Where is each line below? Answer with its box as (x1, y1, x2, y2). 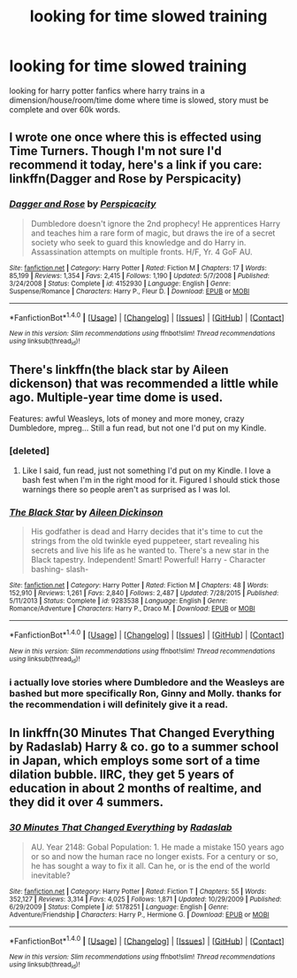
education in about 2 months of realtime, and (9, 781, 263, 796)
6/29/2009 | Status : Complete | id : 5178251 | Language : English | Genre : (9, 902, 229, 912)
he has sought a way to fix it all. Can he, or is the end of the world (30, 860, 270, 871)
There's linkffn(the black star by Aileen (9, 362, 229, 377)
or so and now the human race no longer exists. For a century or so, (30, 850, 278, 861)
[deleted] (9, 445, 50, 457)
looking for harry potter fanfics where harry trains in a (9, 85, 205, 96)
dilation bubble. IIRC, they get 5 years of (9, 767, 234, 782)
